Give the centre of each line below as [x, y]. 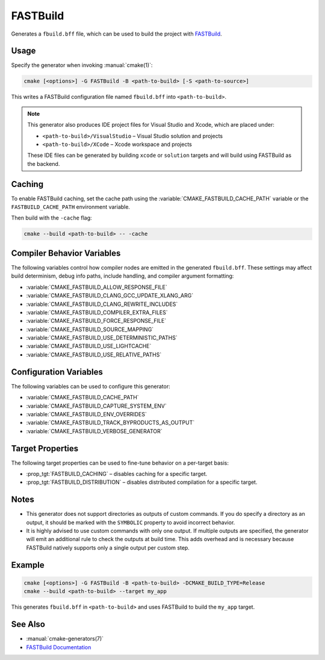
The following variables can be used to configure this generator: [91, 386]
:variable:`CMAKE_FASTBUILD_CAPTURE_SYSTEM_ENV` [96, 406]
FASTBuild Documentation [59, 647]
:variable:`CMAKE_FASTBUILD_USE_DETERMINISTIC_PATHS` [102, 338]
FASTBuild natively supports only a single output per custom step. [108, 547]
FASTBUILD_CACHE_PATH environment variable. [71, 207]
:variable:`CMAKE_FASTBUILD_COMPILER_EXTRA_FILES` [97, 312]
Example [28, 565]
